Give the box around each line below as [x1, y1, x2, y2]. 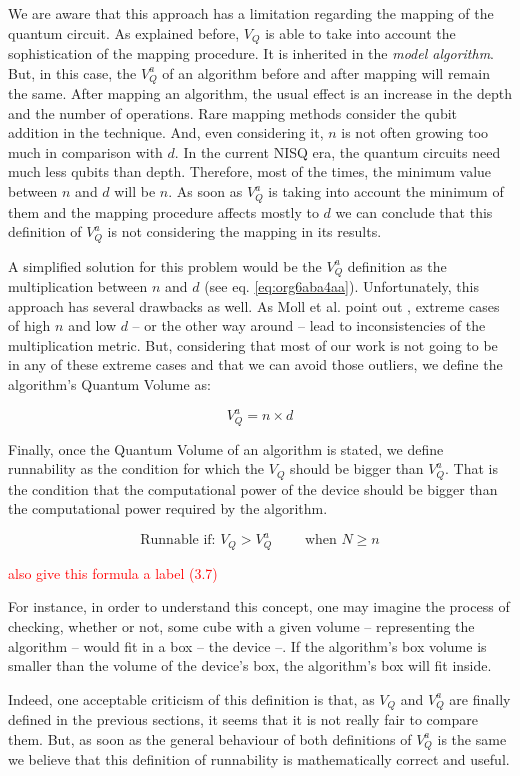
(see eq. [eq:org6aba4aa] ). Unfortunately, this [204, 276, 479, 297]
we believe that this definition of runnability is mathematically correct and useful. [8, 749, 510, 770]
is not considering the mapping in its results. [107, 221, 382, 242]
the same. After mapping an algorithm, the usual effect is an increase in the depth [8, 83, 513, 104]
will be [114, 181, 156, 202]
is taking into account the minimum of [268, 181, 504, 202]
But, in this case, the [8, 62, 137, 83]
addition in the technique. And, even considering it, [8, 122, 324, 143]
